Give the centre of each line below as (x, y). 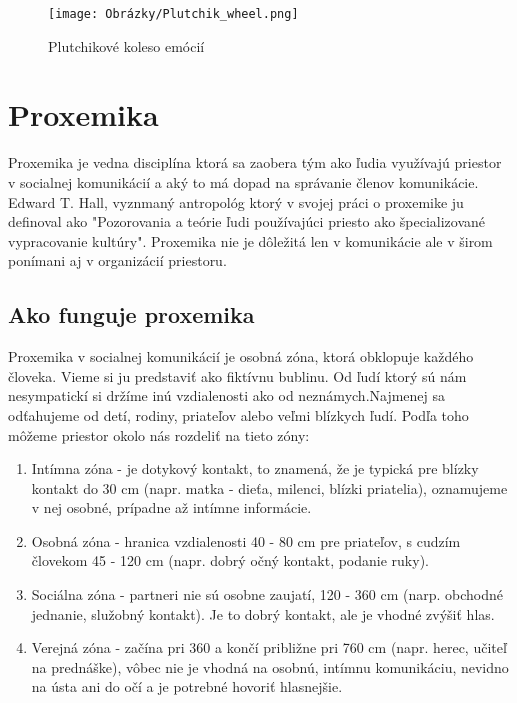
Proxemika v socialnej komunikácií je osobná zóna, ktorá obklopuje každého (241, 356)
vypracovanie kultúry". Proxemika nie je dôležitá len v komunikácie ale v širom (250, 240)
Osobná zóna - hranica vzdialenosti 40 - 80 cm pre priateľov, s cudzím (246, 540)
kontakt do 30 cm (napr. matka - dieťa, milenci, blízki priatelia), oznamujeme (269, 487)
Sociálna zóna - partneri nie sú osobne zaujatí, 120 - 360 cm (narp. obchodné (267, 594)
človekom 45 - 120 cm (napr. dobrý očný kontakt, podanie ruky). (230, 560)
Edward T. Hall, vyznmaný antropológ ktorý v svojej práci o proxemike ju (236, 201)
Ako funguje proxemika (131, 314)
